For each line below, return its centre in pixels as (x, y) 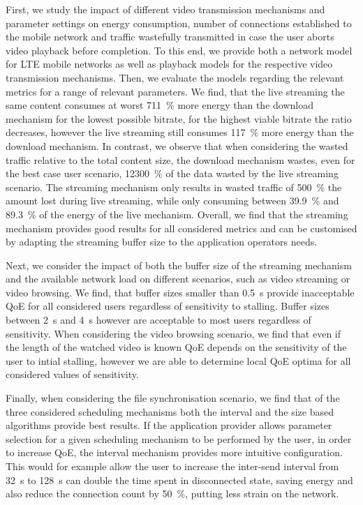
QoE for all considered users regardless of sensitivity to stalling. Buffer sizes (168, 306)
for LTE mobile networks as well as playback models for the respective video (169, 64)
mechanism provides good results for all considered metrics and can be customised (181, 228)
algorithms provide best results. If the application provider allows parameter (169, 425)
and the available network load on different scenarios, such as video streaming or (178, 279)
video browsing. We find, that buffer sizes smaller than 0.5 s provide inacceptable (180, 292)
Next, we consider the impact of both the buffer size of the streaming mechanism (179, 265)
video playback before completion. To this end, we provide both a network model (179, 50)
